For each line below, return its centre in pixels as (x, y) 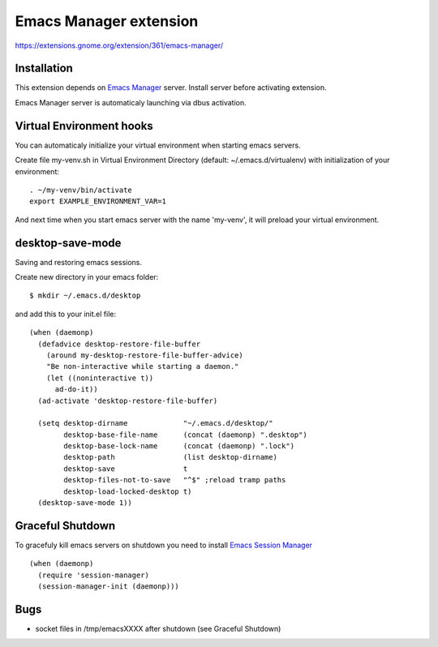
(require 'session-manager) (94, 575)
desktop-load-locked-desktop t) (128, 491)
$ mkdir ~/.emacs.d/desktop (85, 296)
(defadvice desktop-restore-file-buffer (119, 344)
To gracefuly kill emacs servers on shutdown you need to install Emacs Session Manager (163, 545)
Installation (44, 69)
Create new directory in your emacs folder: (87, 277)
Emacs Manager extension (107, 21)
